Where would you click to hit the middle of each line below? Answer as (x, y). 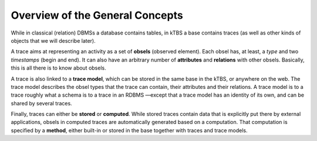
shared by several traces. (42, 103)
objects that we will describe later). (53, 40)
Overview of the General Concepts (97, 15)
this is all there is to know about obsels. (58, 68)
